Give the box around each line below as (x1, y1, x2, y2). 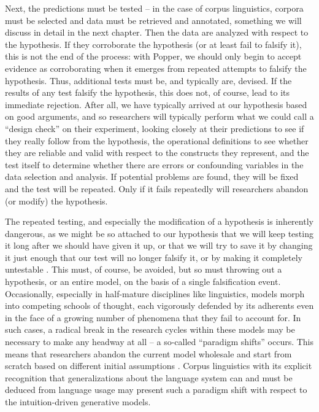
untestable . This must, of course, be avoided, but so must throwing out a (5, 263, 282, 276)
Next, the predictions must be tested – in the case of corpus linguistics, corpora (5, 2, 304, 14)
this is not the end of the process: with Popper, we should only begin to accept (5, 50, 302, 63)
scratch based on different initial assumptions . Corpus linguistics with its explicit (5, 359, 312, 372)
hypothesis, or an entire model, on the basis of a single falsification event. (5, 275, 281, 288)
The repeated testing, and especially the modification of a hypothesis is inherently (5, 215, 313, 228)
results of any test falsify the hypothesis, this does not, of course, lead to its (5, 86, 290, 99)
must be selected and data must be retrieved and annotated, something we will (5, 14, 302, 26)
